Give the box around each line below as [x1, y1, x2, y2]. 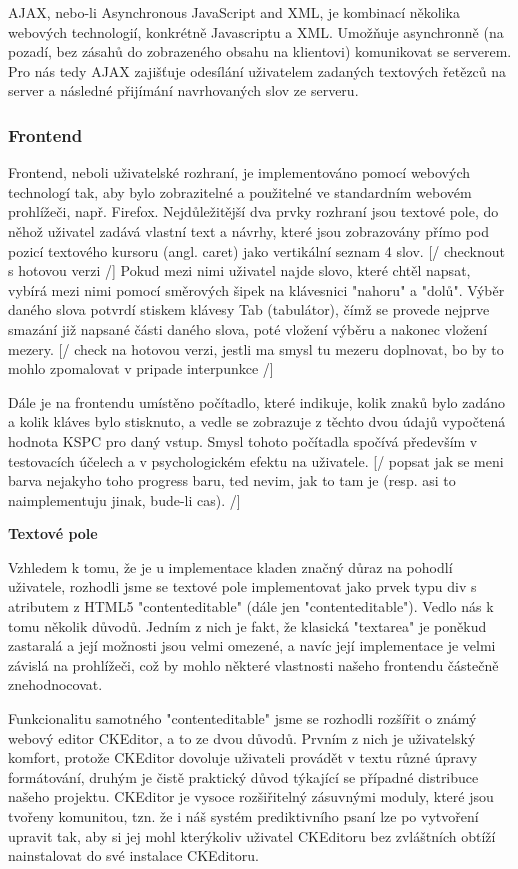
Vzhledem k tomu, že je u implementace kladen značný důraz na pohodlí [8, 556, 453, 577]
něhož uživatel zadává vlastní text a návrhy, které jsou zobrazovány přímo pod [8, 220, 489, 241]
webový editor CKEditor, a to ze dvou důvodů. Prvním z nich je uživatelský [8, 727, 476, 748]
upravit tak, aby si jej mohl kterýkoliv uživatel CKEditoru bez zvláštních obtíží [8, 825, 496, 846]
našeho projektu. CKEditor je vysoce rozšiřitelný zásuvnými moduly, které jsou [8, 786, 494, 807]
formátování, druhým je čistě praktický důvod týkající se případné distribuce [8, 766, 479, 787]
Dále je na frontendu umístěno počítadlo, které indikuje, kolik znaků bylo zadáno [8, 391, 506, 412]
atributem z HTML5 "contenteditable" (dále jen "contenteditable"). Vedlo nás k [8, 596, 494, 617]
